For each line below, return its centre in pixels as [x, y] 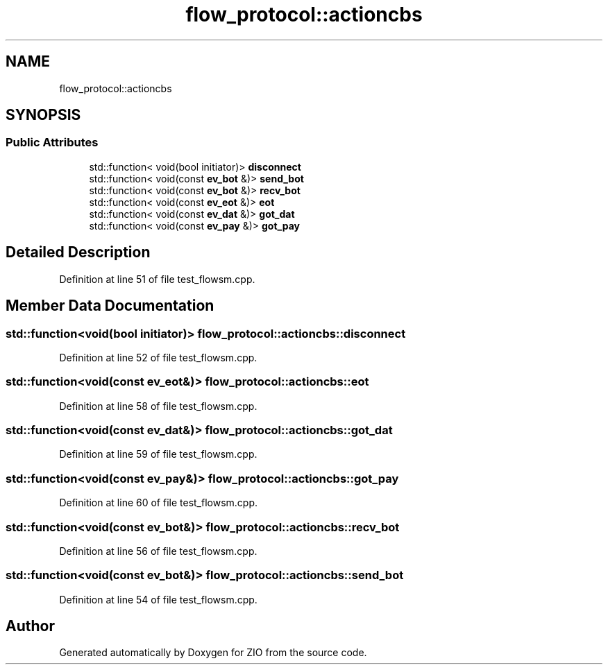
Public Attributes [52, 143]
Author [30, 626]
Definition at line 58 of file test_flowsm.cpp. [158, 406]
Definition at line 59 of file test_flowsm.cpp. [158, 454]
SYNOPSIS [43, 115]
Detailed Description [78, 252]
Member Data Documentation [110, 306]
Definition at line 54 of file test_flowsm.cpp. [158, 599]
